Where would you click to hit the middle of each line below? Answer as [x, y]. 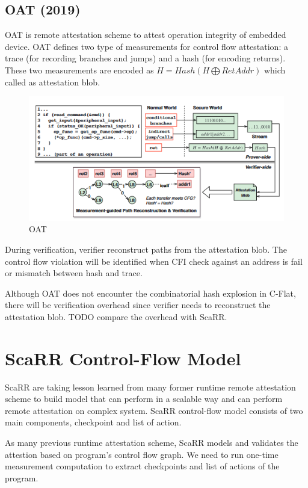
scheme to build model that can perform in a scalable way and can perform [144, 399]
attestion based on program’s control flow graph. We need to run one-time [142, 454]
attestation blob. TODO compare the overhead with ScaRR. [116, 316]
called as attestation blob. [53, 82]
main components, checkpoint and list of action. [93, 422]
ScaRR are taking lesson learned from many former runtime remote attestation [150, 387]
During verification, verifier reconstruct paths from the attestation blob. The [146, 249]
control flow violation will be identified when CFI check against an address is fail [154, 261]
